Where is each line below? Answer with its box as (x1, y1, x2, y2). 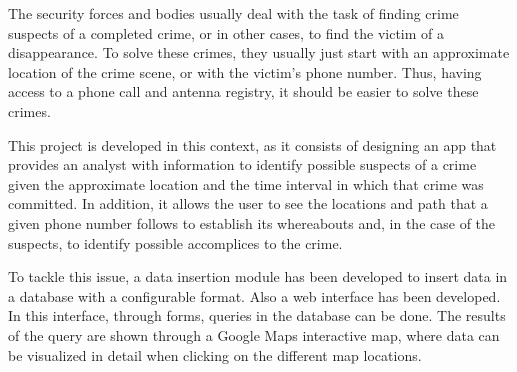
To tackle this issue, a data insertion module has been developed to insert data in (8, 266, 508, 287)
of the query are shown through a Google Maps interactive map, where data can (8, 324, 500, 345)
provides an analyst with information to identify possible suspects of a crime (8, 154, 477, 175)
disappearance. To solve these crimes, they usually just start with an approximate (8, 42, 510, 63)
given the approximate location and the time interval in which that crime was (8, 173, 484, 194)
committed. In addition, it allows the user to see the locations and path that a (8, 193, 488, 214)
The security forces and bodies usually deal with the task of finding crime (8, 3, 459, 23)
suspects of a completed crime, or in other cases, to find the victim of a (8, 22, 445, 43)
